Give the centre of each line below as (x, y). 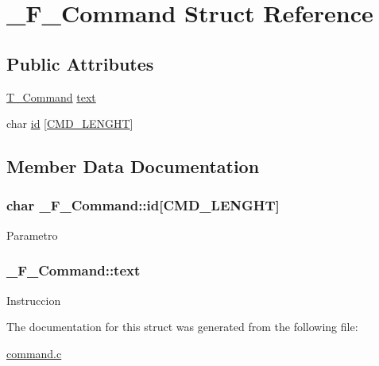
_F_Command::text (73, 270)
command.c (34, 353)
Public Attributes (80, 63)
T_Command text (51, 96)
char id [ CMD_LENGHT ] (70, 123)
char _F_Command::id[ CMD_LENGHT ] (143, 205)
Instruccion (34, 300)
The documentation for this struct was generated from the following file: (182, 327)
